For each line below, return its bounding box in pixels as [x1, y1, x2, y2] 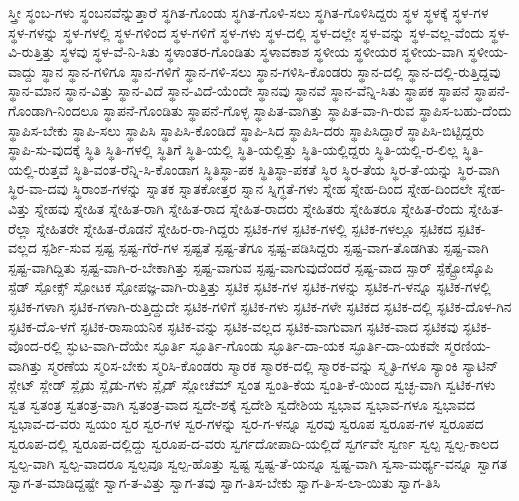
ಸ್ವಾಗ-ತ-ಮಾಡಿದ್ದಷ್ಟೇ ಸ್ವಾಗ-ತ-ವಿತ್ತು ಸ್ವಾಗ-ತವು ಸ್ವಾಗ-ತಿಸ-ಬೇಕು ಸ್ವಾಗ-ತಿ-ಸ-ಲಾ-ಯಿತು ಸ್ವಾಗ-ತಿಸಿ [8, 472, 441, 493]
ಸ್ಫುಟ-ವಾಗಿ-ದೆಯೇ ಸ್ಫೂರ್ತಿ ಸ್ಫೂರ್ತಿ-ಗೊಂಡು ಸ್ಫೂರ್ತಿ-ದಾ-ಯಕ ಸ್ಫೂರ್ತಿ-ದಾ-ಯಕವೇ [66, 335, 440, 356]
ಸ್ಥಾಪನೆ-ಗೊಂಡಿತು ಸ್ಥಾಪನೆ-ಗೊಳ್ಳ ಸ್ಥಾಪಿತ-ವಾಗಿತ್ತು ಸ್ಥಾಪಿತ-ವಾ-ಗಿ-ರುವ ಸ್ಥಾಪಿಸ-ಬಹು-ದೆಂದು [103, 99, 512, 120]
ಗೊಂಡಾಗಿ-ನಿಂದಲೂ [8, 99, 99, 120]
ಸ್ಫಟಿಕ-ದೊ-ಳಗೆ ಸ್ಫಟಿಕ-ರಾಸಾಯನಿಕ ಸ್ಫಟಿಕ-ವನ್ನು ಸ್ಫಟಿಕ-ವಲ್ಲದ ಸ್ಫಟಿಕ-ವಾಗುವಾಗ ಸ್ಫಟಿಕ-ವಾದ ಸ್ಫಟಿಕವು [8, 315, 459, 336]
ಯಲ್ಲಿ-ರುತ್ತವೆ [8, 158, 69, 179]
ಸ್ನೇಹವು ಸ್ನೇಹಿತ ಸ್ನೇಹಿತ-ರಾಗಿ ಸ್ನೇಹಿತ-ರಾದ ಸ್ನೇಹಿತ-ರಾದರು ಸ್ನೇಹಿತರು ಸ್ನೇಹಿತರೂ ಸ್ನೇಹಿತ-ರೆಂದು [34, 197, 464, 218]
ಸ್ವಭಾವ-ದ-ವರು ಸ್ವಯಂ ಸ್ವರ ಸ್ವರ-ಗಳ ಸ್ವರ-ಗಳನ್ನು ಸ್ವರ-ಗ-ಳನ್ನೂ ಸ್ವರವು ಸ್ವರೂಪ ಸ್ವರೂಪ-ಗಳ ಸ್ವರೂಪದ [8, 413, 484, 434]
